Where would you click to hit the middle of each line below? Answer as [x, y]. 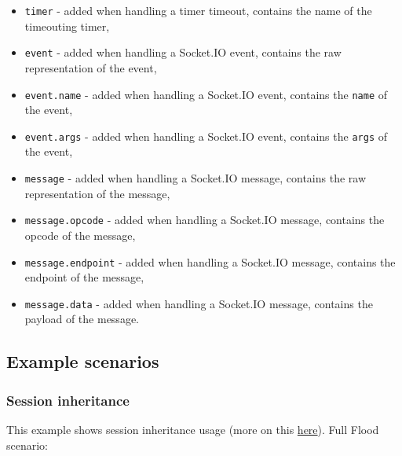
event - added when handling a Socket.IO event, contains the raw [183, 52]
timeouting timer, [67, 26]
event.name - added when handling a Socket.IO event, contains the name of [206, 94]
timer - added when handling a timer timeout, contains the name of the [198, 10]
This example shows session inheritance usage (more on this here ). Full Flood [193, 429]
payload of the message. [82, 319]
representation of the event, [91, 67]
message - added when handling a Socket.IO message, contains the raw [195, 178]
